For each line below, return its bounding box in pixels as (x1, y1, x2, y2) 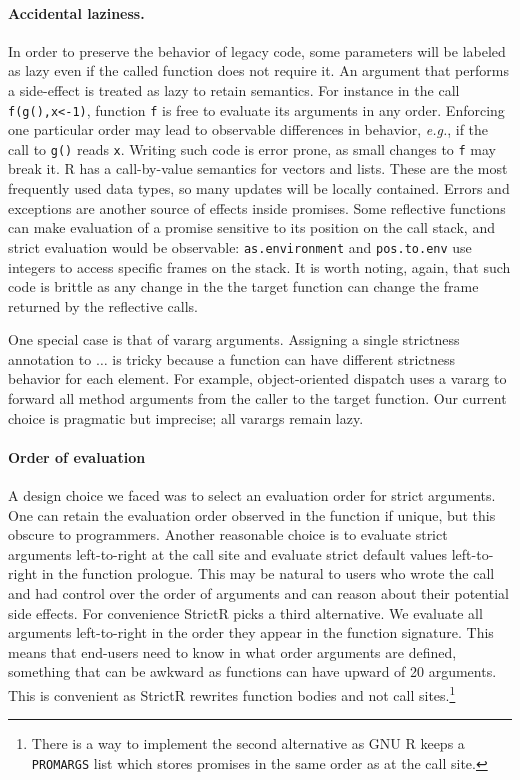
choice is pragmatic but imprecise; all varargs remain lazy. (8, 407, 364, 428)
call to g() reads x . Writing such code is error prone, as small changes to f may (8, 138, 496, 159)
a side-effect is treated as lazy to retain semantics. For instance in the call (8, 79, 460, 100)
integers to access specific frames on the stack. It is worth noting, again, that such (8, 256, 511, 277)
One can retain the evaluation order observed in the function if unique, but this (8, 504, 496, 525)
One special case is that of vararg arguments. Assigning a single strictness (8, 329, 460, 350)
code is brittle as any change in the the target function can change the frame (8, 276, 479, 297)
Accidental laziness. (8, 2, 145, 23)
